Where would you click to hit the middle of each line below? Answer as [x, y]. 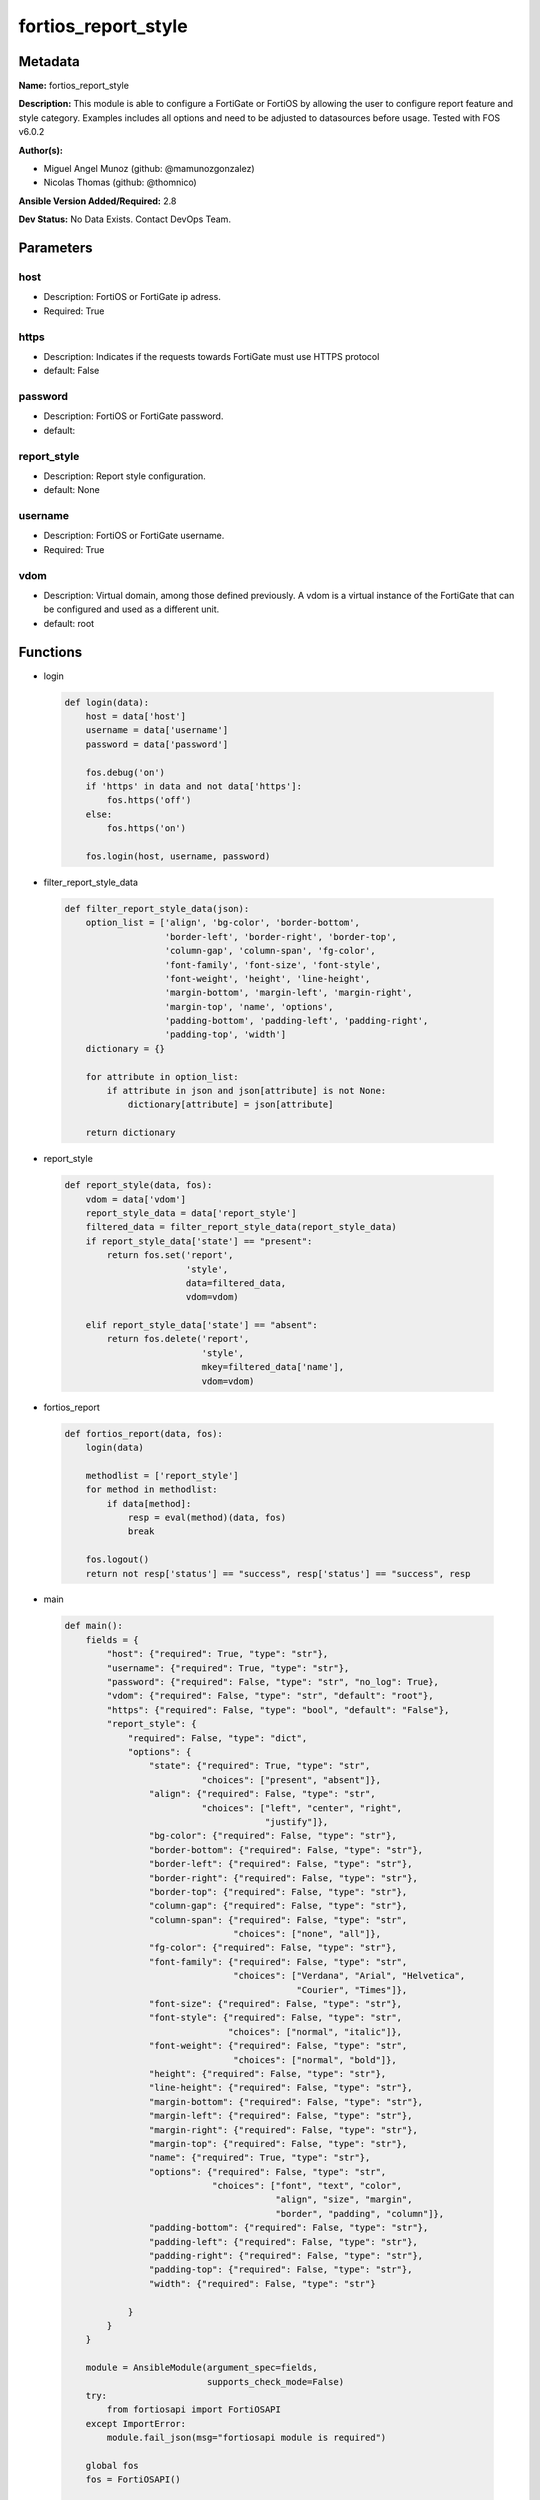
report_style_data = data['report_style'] [191, 1213]
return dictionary [130, 1133]
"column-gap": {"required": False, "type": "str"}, [278, 1906]
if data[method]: [149, 1503]
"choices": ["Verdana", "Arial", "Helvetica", [349, 1976]
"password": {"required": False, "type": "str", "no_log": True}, [273, 1682]
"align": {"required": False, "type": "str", [262, 1794]
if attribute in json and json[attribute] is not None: [246, 1091]
